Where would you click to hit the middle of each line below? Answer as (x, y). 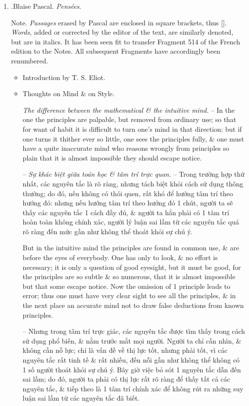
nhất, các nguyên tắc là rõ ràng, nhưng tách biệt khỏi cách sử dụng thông (133, 183)
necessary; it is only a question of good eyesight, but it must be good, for (132, 267)
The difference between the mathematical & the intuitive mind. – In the (129, 110)
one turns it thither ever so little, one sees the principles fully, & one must (133, 138)
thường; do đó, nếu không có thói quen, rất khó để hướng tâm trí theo (128, 193)
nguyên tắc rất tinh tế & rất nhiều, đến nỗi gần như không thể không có (131, 360)
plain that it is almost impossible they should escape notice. (112, 157)
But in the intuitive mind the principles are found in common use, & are (131, 248)
